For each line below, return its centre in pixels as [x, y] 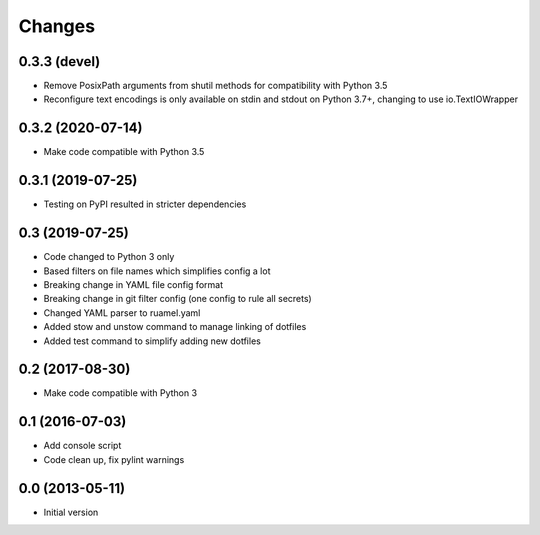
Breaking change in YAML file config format [133, 284]
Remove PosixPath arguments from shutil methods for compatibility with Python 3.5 [215, 86]
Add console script [82, 446]
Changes [56, 26]
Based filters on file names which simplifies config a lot [157, 271]
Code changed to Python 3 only [109, 257]
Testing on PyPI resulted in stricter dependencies [145, 204]
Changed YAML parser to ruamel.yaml [122, 312]
